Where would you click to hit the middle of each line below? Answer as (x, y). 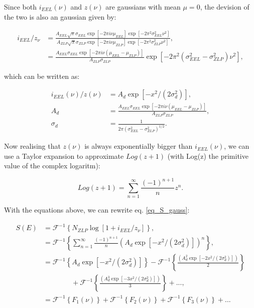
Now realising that (32, 146)
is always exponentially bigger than (139, 146)
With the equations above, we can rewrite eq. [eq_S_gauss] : (97, 210)
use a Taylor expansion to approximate (64, 156)
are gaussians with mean (143, 7)
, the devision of (225, 7)
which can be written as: (42, 76)
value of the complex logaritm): (52, 166)
